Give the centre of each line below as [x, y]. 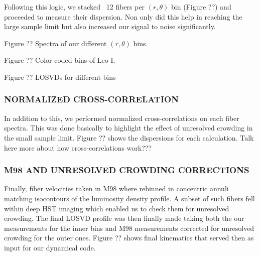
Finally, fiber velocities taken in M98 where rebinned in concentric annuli [116, 188]
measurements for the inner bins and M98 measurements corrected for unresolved [129, 228]
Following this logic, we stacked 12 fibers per [75, 7]
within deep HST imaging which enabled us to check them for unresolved [117, 208]
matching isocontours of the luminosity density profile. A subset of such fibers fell [129, 198]
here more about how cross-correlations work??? [78, 147]
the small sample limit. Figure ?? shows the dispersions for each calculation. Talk [129, 137]
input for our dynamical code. [50, 247]
